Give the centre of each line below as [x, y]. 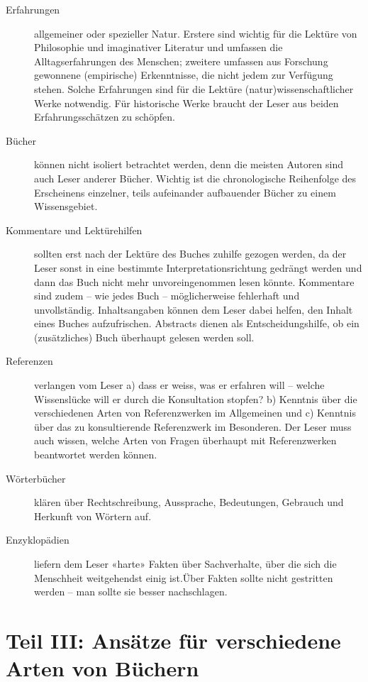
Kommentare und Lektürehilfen [74, 230]
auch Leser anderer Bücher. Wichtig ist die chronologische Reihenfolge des [195, 178]
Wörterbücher [36, 478]
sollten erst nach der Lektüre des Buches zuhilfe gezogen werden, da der [190, 254]
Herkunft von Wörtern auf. [93, 516]
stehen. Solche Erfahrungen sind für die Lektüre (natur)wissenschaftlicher [194, 88]
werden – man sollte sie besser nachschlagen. [131, 592]
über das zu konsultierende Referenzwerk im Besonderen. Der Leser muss [193, 426]
